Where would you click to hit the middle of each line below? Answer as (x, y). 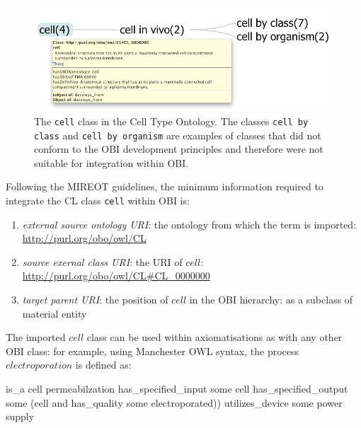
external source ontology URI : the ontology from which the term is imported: (189, 224)
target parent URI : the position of (95, 299)
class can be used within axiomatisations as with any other (214, 337)
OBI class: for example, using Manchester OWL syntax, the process (153, 351)
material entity (55, 313)
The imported (36, 337)
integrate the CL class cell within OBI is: (98, 200)
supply (20, 416)
